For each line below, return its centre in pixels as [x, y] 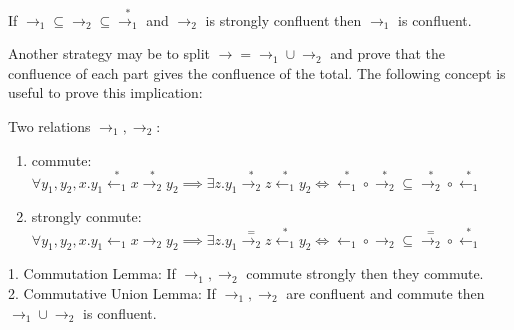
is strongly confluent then [283, 19]
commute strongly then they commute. [365, 273]
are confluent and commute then [385, 292]
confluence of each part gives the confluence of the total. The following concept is [257, 72]
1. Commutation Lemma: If [92, 273]
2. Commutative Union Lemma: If [112, 292]
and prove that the [387, 53]
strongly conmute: [86, 216]
